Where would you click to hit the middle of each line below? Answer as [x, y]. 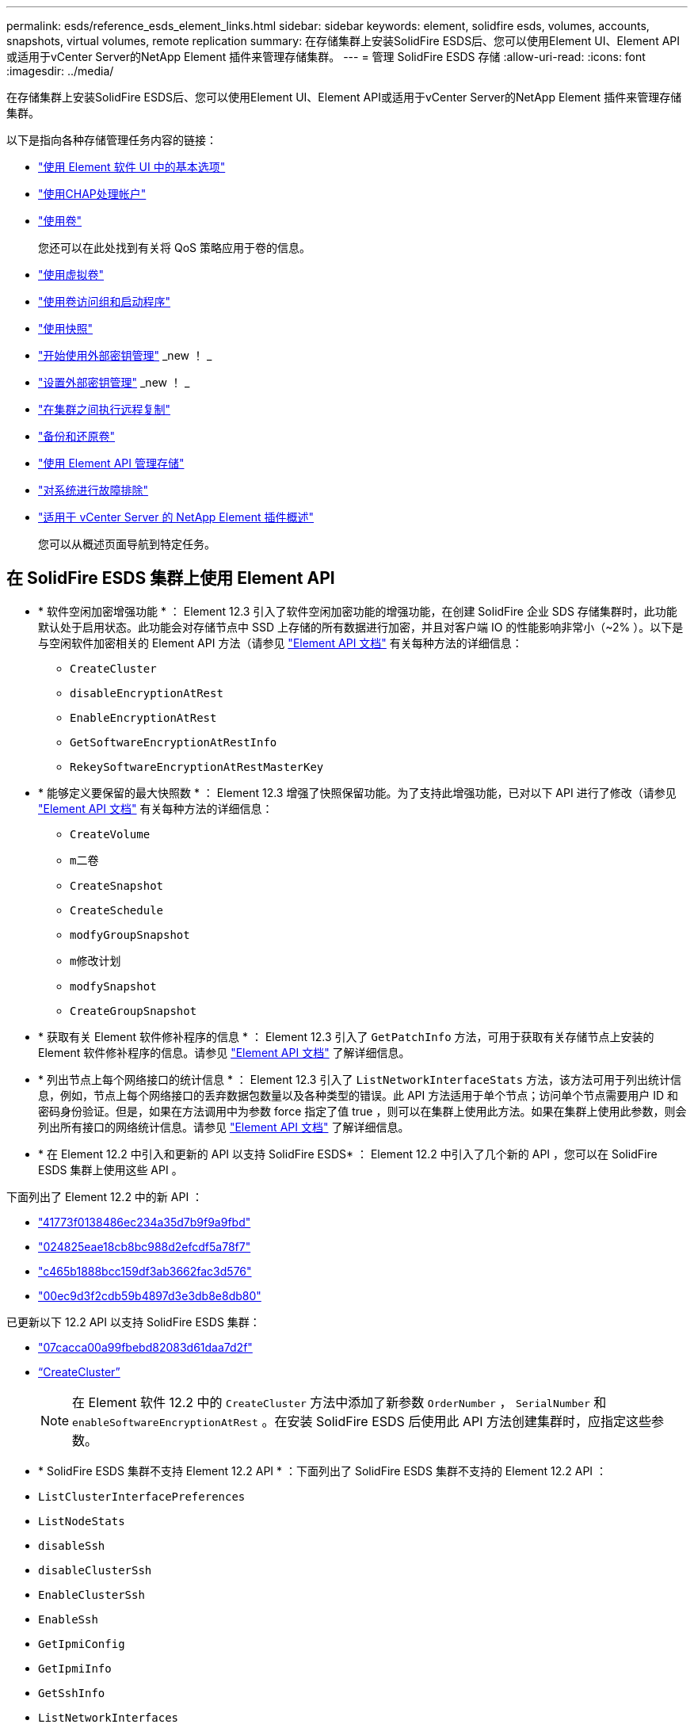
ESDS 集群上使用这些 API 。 [111, 1169]
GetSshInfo [72, 1693]
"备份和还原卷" [77, 436]
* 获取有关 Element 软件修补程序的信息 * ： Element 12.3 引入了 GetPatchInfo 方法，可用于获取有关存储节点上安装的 [346, 1036]
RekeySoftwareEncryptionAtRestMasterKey [197, 767]
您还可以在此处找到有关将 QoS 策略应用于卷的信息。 [174, 248]
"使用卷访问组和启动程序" [105, 301]
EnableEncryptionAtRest [143, 717]
